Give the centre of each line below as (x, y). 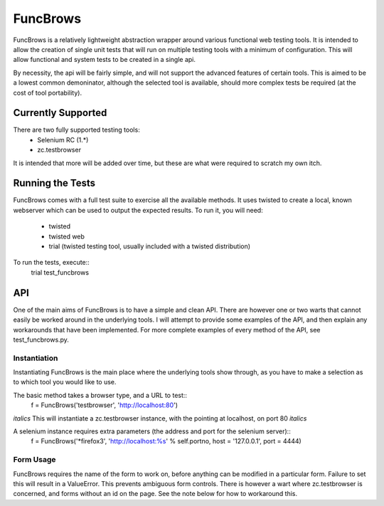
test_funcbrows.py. (41, 339)
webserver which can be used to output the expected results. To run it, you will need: (138, 210)
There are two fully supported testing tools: (76, 130)
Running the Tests (54, 183)
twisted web (67, 236)
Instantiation (36, 358)
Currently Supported (60, 113)
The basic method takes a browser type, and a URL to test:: (100, 395)
